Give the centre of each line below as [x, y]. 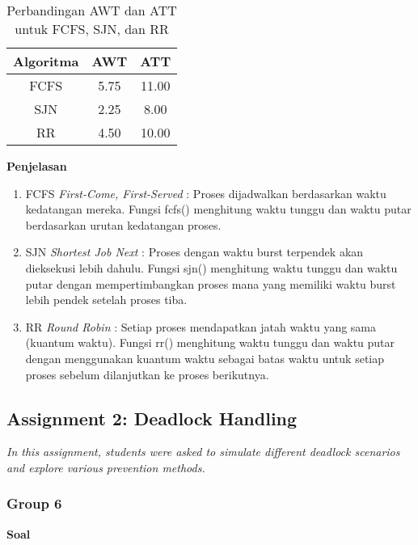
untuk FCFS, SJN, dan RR [92, 29]
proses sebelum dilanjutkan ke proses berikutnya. [147, 374]
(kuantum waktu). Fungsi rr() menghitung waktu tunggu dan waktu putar [210, 342]
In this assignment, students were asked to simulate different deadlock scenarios [203, 452]
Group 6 [34, 503]
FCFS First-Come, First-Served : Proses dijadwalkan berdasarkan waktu [206, 193]
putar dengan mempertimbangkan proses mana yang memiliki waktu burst [211, 283]
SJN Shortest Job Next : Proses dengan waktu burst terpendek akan [194, 252]
